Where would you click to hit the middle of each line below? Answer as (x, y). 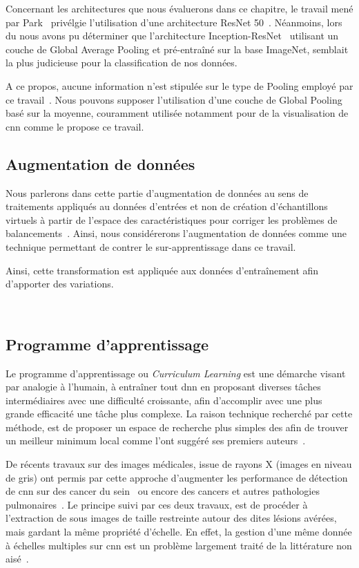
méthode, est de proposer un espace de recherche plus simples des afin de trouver (177, 427)
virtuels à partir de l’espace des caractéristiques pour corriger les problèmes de (172, 219)
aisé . (17, 559)
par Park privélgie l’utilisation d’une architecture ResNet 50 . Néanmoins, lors (174, 22)
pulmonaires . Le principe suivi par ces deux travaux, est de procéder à (157, 504)
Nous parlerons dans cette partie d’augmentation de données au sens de (157, 192)
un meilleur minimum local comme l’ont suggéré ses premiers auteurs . (156, 441)
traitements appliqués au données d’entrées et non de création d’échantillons (167, 206)
